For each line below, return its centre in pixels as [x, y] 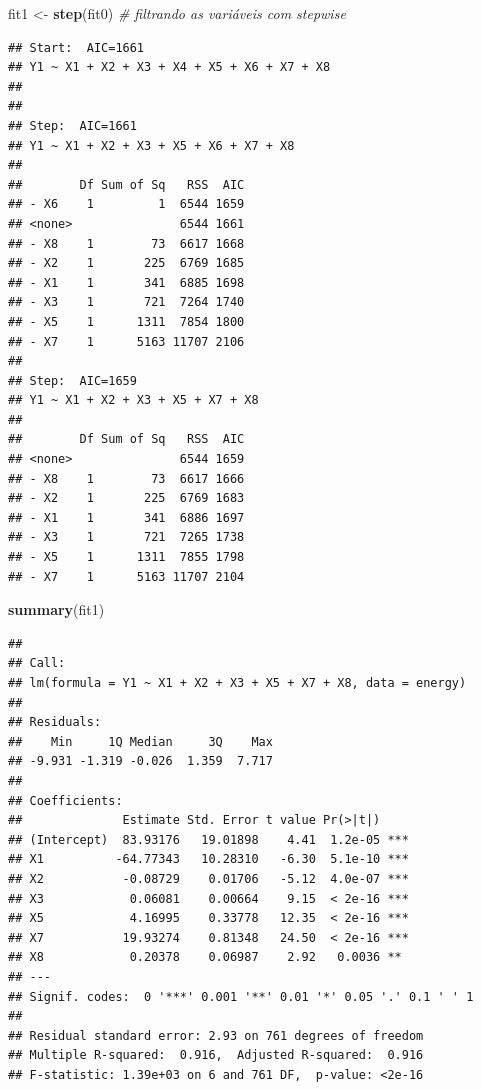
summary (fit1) [56, 609]
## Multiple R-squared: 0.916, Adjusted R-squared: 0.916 [216, 1055]
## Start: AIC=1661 [76, 47]
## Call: [37, 663]
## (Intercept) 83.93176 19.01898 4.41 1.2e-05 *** [208, 839]
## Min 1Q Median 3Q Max [140, 741]
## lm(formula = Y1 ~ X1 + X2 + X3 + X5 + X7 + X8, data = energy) [237, 683]
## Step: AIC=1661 [72, 125]
